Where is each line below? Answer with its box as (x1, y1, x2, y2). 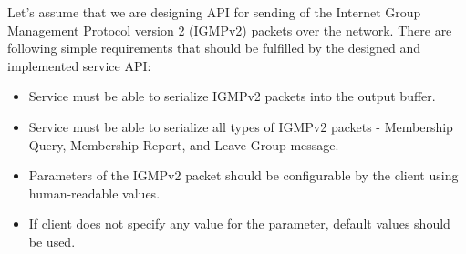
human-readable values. (28, 183, 161, 202)
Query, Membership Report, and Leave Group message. (28, 135, 339, 154)
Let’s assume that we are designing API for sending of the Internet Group (7, 3, 421, 21)
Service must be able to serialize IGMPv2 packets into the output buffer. (28, 86, 436, 106)
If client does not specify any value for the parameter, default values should (28, 214, 450, 233)
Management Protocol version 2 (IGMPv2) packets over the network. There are (7, 20, 452, 39)
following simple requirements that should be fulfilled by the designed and (7, 38, 421, 57)
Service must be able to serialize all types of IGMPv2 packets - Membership (28, 117, 453, 136)
